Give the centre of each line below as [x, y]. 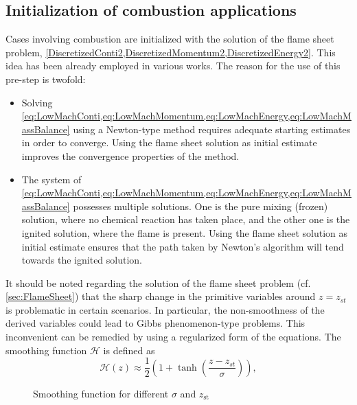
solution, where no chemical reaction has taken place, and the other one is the [186, 219]
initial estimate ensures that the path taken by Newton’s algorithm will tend [183, 246]
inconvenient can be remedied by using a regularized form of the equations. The [173, 337]
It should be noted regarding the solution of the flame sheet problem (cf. [158, 282]
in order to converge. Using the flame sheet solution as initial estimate [169, 142]
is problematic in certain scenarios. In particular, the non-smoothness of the [165, 309]
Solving [37, 102]
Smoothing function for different [101, 393]
